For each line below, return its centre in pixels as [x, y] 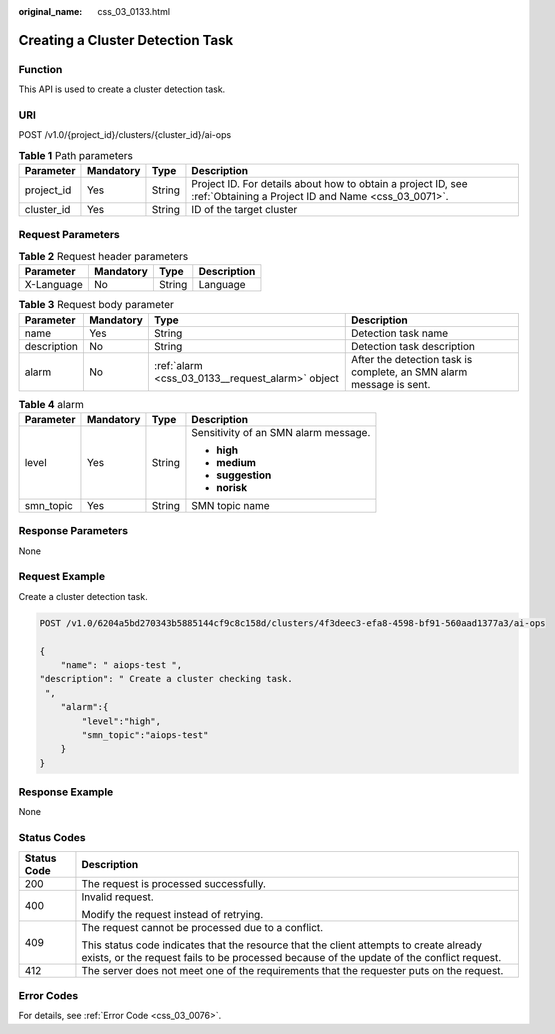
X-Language [54, 285]
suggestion [244, 475]
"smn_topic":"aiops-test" [145, 734]
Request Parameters [69, 235]
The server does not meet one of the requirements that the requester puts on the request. [292, 970]
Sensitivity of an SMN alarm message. [281, 432]
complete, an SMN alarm [409, 372]
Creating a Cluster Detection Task [126, 40]
